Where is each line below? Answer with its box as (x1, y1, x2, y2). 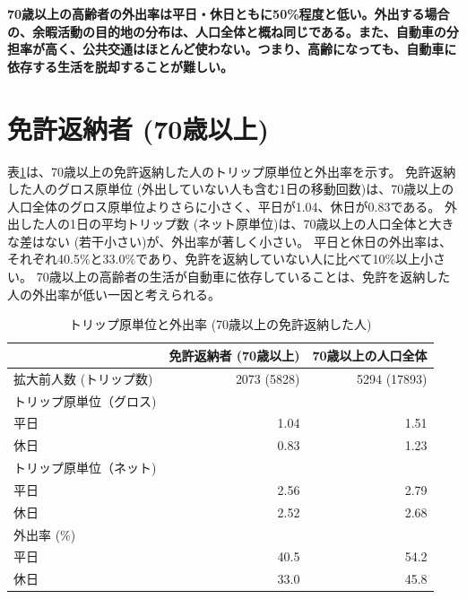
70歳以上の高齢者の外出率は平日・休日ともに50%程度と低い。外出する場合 (7, 4, 450, 22)
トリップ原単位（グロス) (13, 391, 157, 410)
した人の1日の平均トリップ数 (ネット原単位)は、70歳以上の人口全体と (19, 214, 429, 233)
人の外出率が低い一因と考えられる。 (7, 284, 221, 303)
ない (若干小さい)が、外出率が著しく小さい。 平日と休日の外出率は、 (44, 231, 452, 250)
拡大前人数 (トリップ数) (13, 369, 153, 387)
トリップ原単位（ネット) (13, 458, 157, 477)
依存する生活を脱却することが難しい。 (7, 56, 233, 75)
